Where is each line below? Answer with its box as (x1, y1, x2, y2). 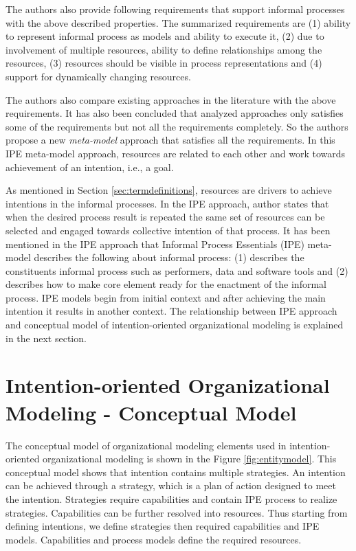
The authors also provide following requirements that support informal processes (5, 2, 345, 16)
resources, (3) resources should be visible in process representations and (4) (5, 56, 322, 70)
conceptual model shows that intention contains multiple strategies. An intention (5, 464, 346, 479)
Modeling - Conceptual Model (5, 398, 297, 426)
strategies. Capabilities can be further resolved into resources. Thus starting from (5, 505, 348, 519)
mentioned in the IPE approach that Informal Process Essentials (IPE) (5, 236, 304, 251)
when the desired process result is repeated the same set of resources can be (5, 210, 325, 224)
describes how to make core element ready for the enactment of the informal (5, 277, 326, 291)
